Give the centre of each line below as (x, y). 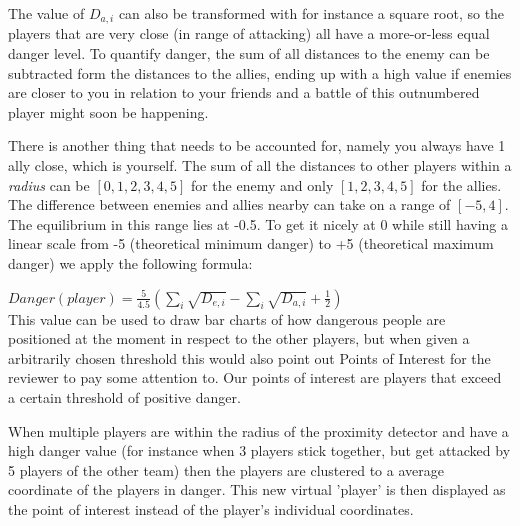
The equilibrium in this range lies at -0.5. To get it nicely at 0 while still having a (258, 223)
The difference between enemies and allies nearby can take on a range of (229, 204)
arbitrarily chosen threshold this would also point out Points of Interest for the (249, 357)
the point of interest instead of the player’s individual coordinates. (211, 508)
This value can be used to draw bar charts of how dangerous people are (227, 318)
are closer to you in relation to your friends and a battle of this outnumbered (244, 92)
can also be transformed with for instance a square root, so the (311, 13)
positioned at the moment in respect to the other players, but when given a (239, 338)
